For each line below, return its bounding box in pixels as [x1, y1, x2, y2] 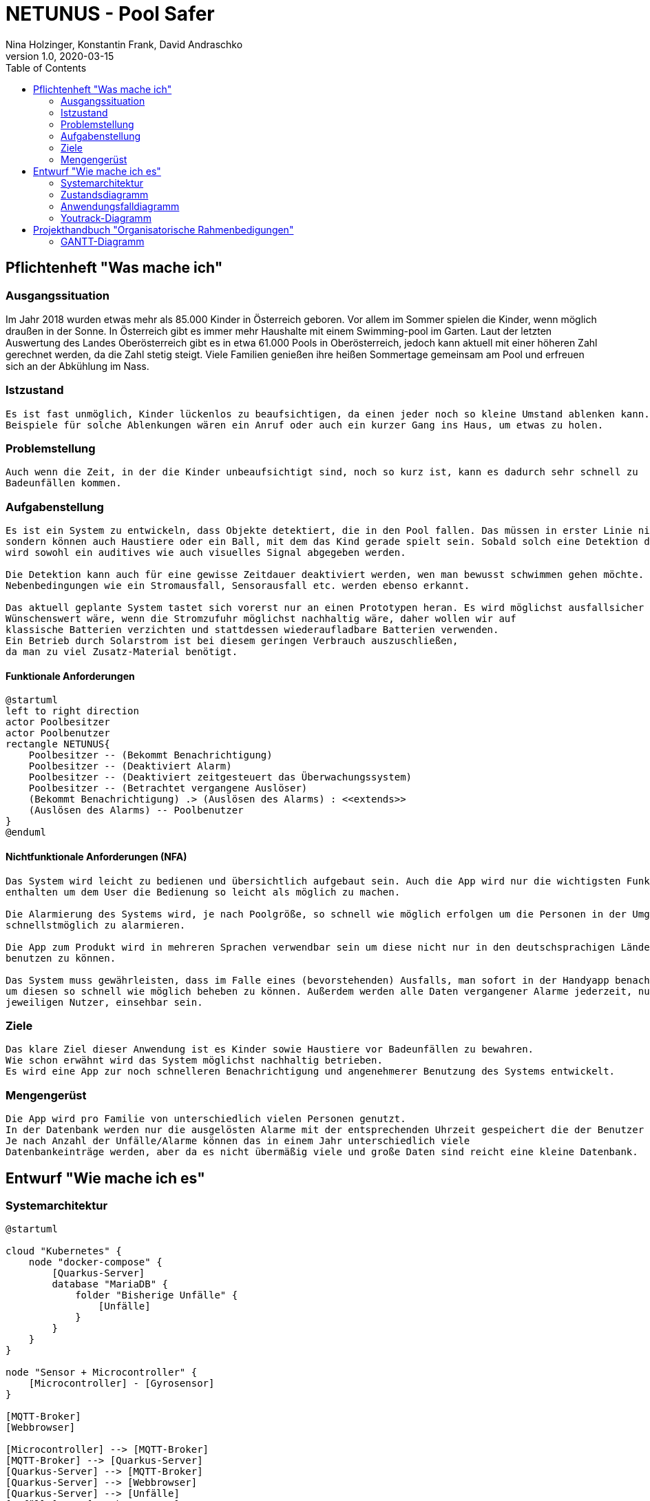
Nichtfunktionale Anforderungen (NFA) [6, 851, 187, 863]
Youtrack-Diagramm [61, 211, 151, 224]
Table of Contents [6, 61, 87, 74]
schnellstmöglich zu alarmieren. [6, 919, 186, 931]
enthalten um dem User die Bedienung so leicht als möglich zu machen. [6, 886, 401, 898]
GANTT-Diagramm [61, 235, 145, 247]
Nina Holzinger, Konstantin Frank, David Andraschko [6, 38, 243, 50]
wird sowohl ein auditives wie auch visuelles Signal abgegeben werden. [6, 547, 406, 559]
